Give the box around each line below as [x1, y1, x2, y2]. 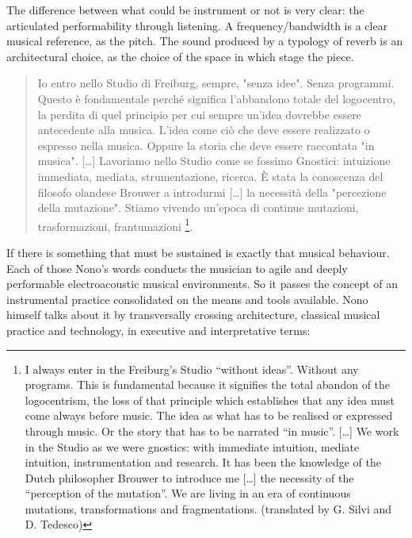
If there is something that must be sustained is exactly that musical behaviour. [6, 244, 390, 260]
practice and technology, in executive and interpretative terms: [6, 321, 311, 338]
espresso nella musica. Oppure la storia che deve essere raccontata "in [37, 136, 375, 153]
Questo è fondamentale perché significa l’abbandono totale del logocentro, [37, 90, 396, 106]
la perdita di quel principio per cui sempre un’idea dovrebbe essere [37, 106, 361, 122]
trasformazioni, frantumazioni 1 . [37, 215, 193, 234]
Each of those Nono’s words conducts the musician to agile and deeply [6, 259, 348, 276]
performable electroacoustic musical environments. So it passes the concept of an [6, 275, 399, 292]
